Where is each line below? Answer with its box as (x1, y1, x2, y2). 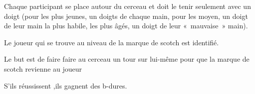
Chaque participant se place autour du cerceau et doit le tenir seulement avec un (4, 1, 251, 11)
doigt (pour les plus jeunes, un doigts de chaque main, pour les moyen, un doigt (4, 10, 248, 21)
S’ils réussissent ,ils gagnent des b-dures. (4, 80, 127, 91)
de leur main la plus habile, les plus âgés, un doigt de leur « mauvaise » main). (4, 20, 248, 31)
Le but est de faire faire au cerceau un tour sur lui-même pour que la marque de (4, 54, 250, 64)
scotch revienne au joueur (4, 63, 82, 74)
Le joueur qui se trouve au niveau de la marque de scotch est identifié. (4, 37, 219, 47)
